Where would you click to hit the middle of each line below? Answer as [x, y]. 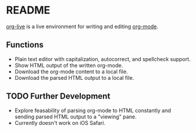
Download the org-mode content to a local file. [71, 72]
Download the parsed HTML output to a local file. [74, 77]
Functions [25, 45]
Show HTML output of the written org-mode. [69, 65]
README [28, 10]
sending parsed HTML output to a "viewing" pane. [76, 116]
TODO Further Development [58, 97]
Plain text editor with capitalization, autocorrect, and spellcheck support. [103, 59]
